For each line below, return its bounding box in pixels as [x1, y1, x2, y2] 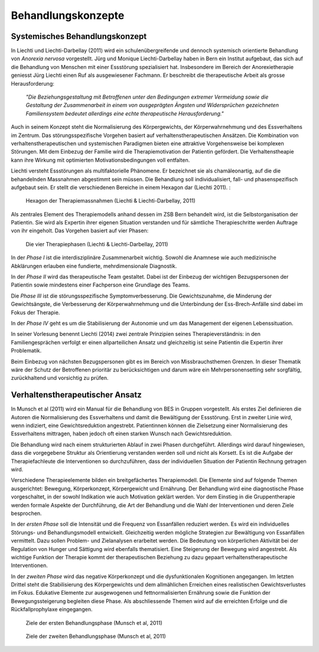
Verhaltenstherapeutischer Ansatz [11, 390, 142, 400]
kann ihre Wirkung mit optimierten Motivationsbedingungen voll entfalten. [11, 157, 190, 164]
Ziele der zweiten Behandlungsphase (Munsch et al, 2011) [25, 633, 167, 640]
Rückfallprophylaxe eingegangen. [11, 606, 93, 613]
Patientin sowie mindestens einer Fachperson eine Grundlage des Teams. [11, 281, 190, 289]
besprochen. [11, 510, 42, 517]
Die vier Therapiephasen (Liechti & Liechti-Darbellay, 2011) [25, 240, 168, 247]
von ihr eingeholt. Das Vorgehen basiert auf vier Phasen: [11, 227, 149, 234]
